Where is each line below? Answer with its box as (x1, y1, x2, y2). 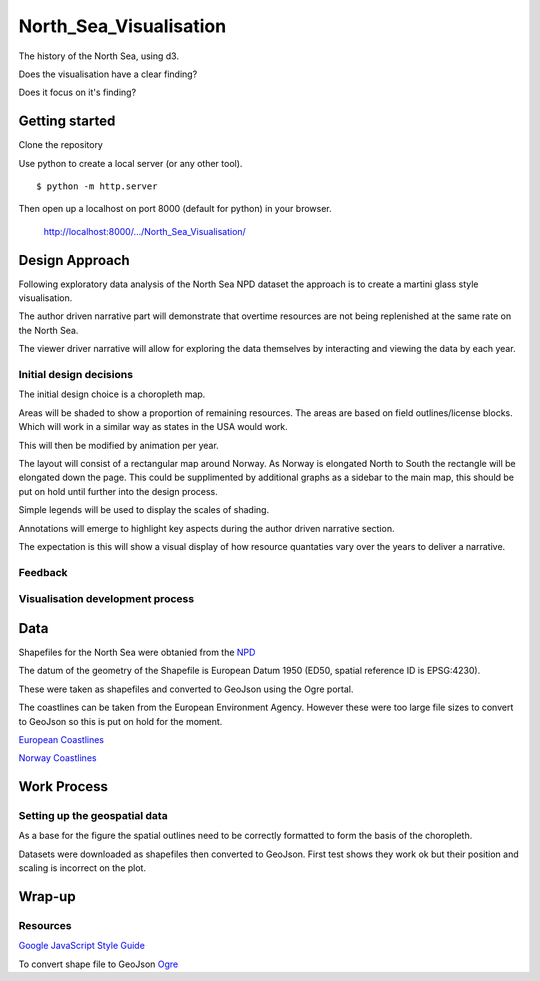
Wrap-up (18, 888, 76, 905)
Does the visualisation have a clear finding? (18, 68, 198, 80)
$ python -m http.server (36, 181, 158, 192)
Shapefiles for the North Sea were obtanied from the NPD (18, 646, 256, 658)
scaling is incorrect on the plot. (18, 862, 147, 874)
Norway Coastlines (18, 752, 97, 764)
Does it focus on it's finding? (18, 86, 137, 99)
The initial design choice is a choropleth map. (18, 388, 206, 400)
